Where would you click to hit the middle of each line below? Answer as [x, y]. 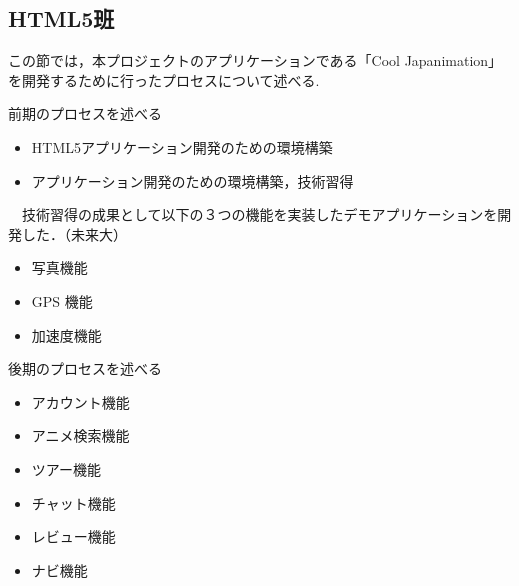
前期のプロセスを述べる [85, 113]
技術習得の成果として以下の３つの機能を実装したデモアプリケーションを [259, 214]
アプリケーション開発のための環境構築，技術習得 [192, 180]
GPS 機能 [62, 300]
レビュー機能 [73, 536]
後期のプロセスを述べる [85, 368]
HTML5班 [61, 18]
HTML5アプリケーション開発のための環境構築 [182, 146]
